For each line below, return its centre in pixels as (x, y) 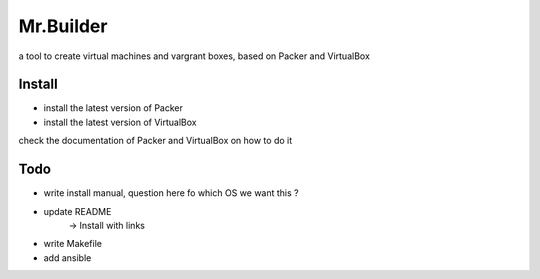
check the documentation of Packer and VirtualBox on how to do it (155, 141)
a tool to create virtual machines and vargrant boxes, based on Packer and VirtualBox (194, 56)
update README (77, 211)
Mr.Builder (63, 26)
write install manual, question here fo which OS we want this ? (171, 193)
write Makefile (72, 244)
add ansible (67, 257)
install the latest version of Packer (113, 108)
